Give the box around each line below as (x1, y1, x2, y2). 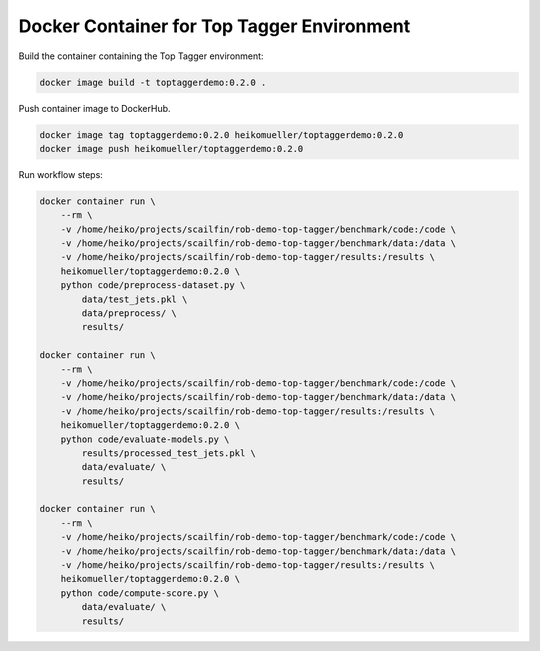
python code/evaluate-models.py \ (60, 433, 230, 445)
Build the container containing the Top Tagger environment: (18, 50, 264, 62)
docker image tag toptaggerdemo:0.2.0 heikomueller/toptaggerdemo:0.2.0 (39, 129, 404, 140)
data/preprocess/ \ (81, 307, 177, 319)
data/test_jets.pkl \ (81, 293, 188, 305)
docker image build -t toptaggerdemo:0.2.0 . (39, 76, 267, 88)
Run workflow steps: (18, 168, 104, 180)
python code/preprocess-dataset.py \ (60, 280, 246, 291)
